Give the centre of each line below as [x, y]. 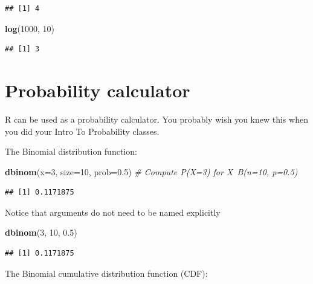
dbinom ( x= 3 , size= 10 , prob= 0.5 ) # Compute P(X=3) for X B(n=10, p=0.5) [151, 171]
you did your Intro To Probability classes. [82, 131]
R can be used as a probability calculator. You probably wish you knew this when [156, 119]
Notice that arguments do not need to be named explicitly [113, 212]
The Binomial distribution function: [71, 151]
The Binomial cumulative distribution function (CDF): [106, 273]
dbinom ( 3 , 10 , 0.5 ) [41, 232]
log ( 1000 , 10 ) [30, 28]
